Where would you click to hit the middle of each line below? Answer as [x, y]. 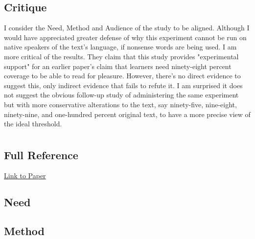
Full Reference [41, 155]
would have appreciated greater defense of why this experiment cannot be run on [125, 37]
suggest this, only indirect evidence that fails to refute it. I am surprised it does [123, 85]
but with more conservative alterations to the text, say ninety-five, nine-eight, [120, 104]
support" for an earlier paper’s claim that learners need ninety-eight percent [118, 66]
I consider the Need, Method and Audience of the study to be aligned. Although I [127, 28]
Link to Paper [25, 175]
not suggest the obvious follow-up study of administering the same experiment [121, 95]
